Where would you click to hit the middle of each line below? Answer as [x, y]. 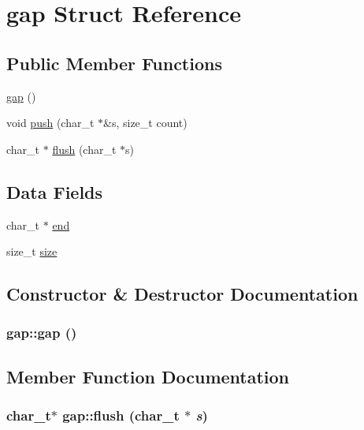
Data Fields [55, 191]
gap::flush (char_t [121, 415]
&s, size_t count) [145, 123]
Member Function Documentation [148, 376]
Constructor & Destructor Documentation [182, 294]
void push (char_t [50, 123]
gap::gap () [42, 333]
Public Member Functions [114, 63]
